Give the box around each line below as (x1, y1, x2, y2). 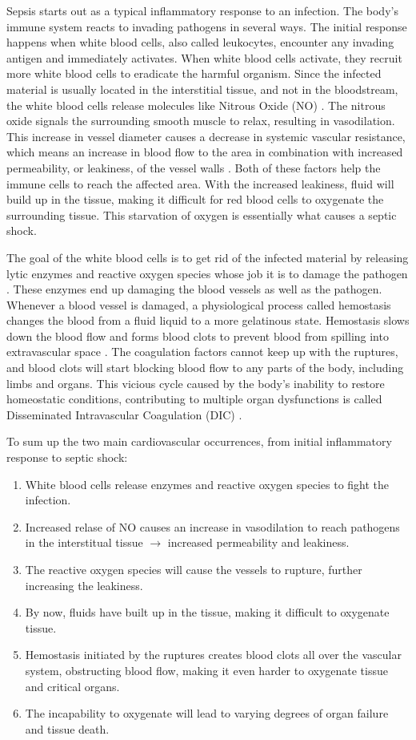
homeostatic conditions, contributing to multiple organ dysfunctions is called (6, 390, 382, 407)
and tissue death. (25, 720, 110, 737)
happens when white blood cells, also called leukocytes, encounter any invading (6, 34, 394, 51)
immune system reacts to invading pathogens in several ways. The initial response (6, 18, 407, 34)
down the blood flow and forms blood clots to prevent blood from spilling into (6, 327, 389, 344)
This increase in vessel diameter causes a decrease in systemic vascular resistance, (6, 127, 406, 144)
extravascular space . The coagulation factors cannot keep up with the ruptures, (6, 343, 398, 360)
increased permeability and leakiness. (167, 534, 350, 551)
